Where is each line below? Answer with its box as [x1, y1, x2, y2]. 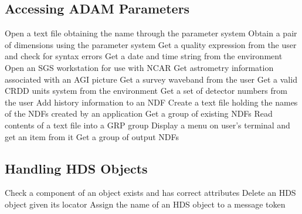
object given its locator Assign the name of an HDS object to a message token [5, 198, 286, 210]
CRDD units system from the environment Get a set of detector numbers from [5, 84, 287, 97]
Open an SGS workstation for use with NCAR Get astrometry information [5, 61, 274, 73]
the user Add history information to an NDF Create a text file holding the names [5, 96, 298, 108]
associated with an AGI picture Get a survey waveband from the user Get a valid [5, 73, 297, 85]
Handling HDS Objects [5, 159, 148, 177]
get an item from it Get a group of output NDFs [5, 130, 179, 142]
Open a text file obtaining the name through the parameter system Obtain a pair [5, 27, 297, 39]
